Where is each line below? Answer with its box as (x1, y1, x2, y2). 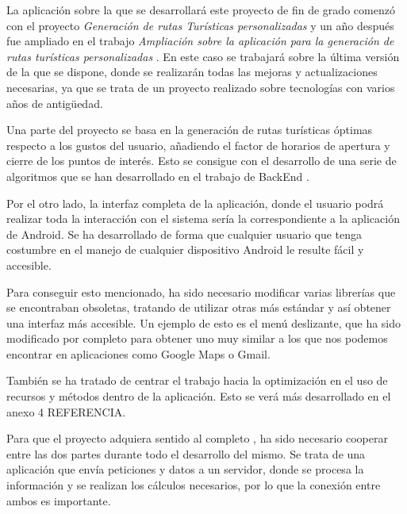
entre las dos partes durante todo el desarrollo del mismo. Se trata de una (6, 445, 366, 462)
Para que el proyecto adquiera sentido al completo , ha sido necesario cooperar (6, 430, 388, 447)
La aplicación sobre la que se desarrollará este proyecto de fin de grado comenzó (6, 2, 395, 17)
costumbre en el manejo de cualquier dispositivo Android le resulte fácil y (6, 241, 364, 258)
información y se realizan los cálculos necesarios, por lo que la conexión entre (6, 477, 381, 493)
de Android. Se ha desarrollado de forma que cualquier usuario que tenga (6, 225, 363, 242)
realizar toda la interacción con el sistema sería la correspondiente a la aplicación (6, 210, 400, 227)
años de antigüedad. (6, 94, 103, 111)
